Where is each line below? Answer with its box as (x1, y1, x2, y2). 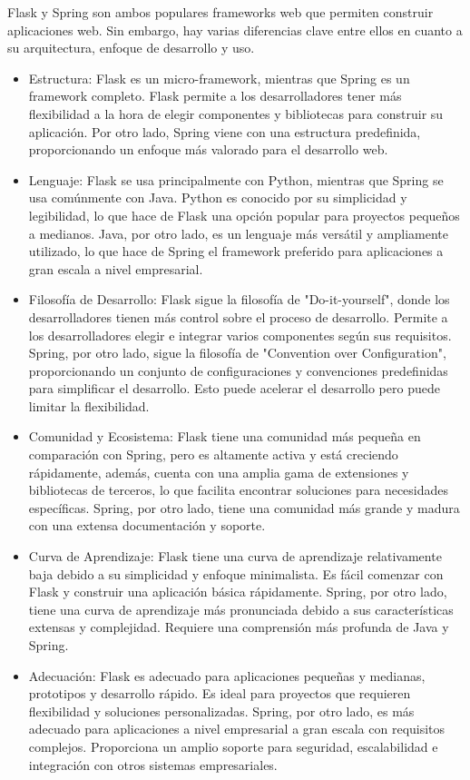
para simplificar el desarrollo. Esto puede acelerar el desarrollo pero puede (28, 379, 440, 398)
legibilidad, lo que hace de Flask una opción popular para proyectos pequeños (28, 205, 460, 224)
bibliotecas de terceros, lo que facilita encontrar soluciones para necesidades (28, 480, 449, 499)
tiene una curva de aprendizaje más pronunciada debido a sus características (28, 599, 454, 618)
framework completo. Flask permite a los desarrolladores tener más (28, 86, 402, 105)
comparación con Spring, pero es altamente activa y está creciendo (28, 445, 398, 464)
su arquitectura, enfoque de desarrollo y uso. (7, 38, 255, 57)
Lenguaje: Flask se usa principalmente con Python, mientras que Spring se (28, 170, 444, 189)
